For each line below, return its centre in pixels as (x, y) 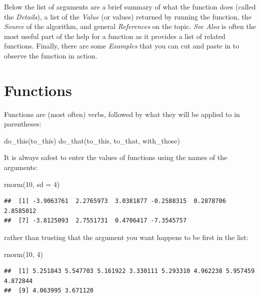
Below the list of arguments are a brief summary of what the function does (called (130, 6)
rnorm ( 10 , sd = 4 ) (32, 184)
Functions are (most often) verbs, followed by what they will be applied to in (122, 114)
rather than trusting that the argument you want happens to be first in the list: (126, 237)
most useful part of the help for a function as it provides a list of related (115, 36)
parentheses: (23, 124)
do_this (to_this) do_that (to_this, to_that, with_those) (92, 140)
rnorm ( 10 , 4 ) (23, 254)
